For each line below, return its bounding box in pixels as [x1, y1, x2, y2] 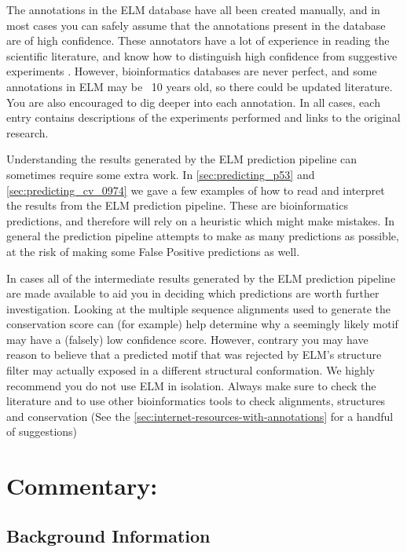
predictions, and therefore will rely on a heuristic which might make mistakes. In [6, 212, 394, 228]
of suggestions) [6, 423, 78, 440]
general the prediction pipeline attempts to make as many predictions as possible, [6, 228, 399, 244]
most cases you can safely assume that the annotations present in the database [6, 16, 386, 33]
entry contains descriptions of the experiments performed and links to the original [6, 109, 401, 126]
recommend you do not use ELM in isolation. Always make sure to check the [6, 377, 376, 393]
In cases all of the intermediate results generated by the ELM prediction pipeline [6, 269, 396, 286]
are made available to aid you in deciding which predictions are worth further [6, 285, 379, 302]
